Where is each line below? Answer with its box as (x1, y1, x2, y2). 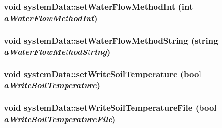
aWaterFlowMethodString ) (4, 45, 111, 57)
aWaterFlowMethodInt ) (4, 11, 98, 24)
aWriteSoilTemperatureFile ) (4, 113, 116, 125)
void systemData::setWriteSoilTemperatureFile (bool (4, 102, 217, 114)
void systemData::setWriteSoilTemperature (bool (4, 68, 201, 80)
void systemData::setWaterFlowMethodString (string (4, 34, 218, 46)
